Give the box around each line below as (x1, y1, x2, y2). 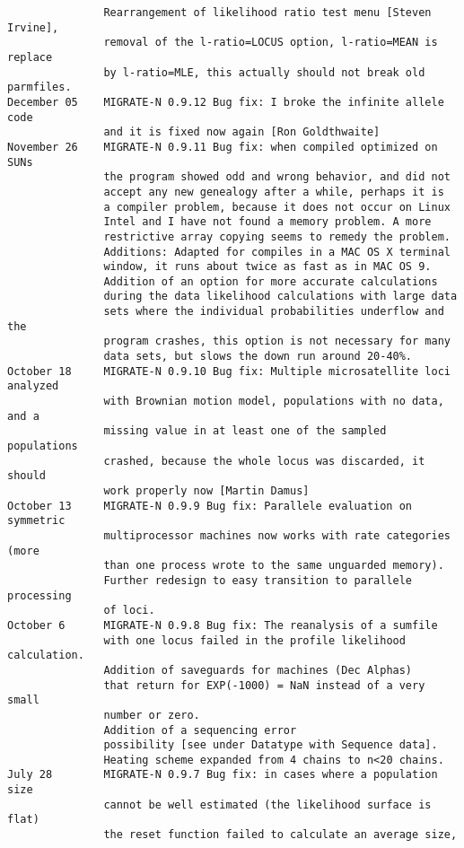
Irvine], (7, 21, 59, 34)
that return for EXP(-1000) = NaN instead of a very (103, 678, 425, 692)
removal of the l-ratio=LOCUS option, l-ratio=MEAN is (103, 36, 438, 49)
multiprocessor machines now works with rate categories (103, 529, 451, 542)
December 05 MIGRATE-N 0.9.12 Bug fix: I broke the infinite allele (7, 95, 444, 109)
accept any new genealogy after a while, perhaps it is (103, 185, 444, 198)
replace (7, 50, 53, 64)
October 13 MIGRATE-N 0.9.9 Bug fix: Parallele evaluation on (7, 499, 413, 512)
